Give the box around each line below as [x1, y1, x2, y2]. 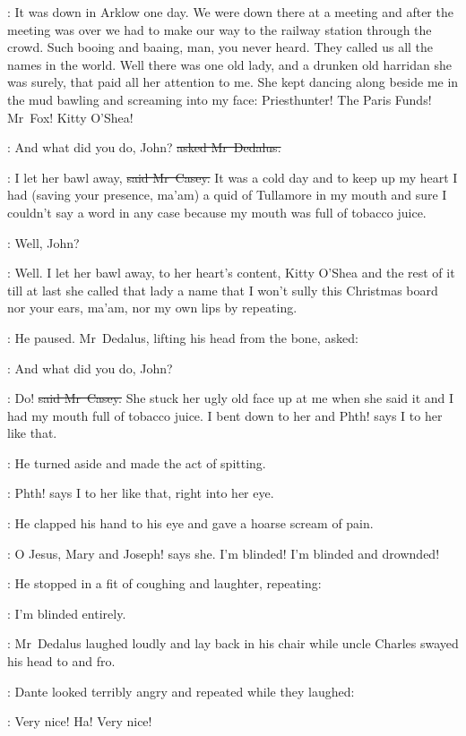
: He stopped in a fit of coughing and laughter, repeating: [7, 574, 322, 593]
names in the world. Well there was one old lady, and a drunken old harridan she [7, 55, 452, 73]
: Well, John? [7, 233, 80, 252]
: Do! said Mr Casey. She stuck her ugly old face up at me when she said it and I [7, 389, 454, 407]
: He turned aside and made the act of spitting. [7, 453, 266, 472]
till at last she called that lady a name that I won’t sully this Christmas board [7, 280, 438, 299]
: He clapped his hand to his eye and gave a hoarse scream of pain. [7, 514, 374, 533]
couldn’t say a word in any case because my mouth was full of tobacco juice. [7, 202, 427, 221]
